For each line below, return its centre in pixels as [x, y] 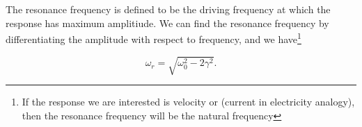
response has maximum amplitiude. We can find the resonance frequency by [167, 23]
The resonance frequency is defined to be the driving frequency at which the [168, 9]
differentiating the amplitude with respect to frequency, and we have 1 [154, 38]
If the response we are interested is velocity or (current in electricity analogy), [188, 101]
